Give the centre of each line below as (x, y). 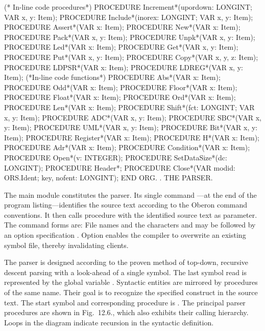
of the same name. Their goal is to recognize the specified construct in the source (131, 292)
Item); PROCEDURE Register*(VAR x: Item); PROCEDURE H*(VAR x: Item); (132, 137)
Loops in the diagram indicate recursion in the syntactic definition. (109, 322)
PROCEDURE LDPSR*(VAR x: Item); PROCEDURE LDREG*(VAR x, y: (124, 67)
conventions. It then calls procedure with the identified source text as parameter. (131, 214)
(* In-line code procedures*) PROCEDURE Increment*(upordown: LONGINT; (128, 7)
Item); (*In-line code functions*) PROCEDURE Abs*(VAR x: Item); (112, 77)
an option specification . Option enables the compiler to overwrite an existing (125, 235)
